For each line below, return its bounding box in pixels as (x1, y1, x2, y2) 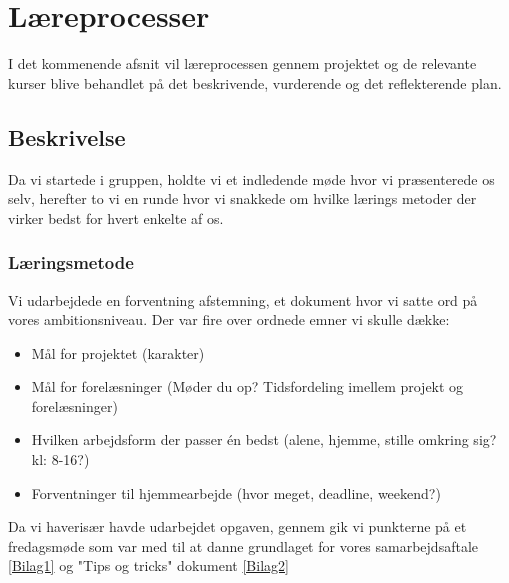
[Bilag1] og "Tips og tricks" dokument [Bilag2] (8, 555, 289, 576)
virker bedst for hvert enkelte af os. (8, 207, 224, 228)
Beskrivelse (8, 121, 126, 152)
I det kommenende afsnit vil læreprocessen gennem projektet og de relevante (8, 53, 477, 74)
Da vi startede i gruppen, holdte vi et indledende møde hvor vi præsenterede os (8, 168, 495, 189)
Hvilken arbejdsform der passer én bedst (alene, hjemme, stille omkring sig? (31, 429, 497, 450)
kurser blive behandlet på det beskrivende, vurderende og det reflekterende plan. (8, 72, 502, 93)
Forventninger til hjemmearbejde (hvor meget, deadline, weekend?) (31, 482, 441, 503)
